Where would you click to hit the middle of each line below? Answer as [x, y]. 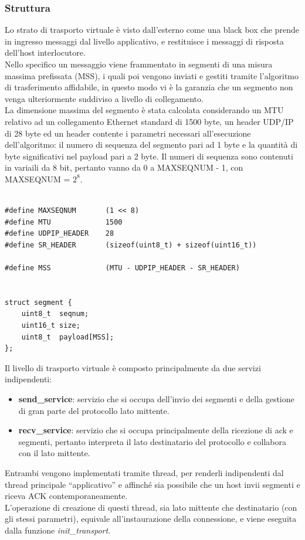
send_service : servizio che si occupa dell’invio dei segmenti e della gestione [156, 399]
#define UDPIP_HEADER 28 [60, 234]
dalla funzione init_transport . [58, 530]
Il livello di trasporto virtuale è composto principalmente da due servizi [133, 367]
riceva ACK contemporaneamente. [66, 496]
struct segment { [38, 302]
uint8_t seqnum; [55, 314]
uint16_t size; [51, 326]
